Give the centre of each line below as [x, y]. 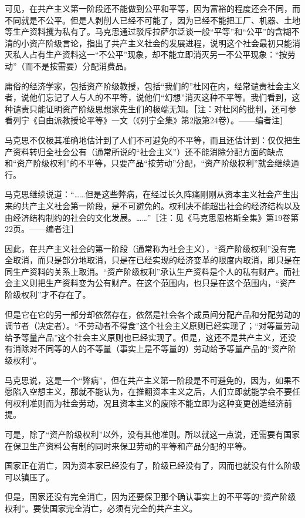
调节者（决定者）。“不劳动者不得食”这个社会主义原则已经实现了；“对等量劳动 [152, 326]
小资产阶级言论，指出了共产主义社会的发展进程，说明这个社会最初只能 [156, 43]
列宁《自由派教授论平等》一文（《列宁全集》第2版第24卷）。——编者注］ [150, 120]
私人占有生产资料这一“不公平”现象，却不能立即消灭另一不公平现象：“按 [150, 54]
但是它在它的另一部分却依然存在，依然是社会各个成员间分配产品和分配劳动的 [152, 314]
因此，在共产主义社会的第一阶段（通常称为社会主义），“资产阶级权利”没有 [146, 248]
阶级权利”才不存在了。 [48, 295]
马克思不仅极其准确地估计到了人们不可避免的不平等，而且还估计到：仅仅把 [148, 139]
